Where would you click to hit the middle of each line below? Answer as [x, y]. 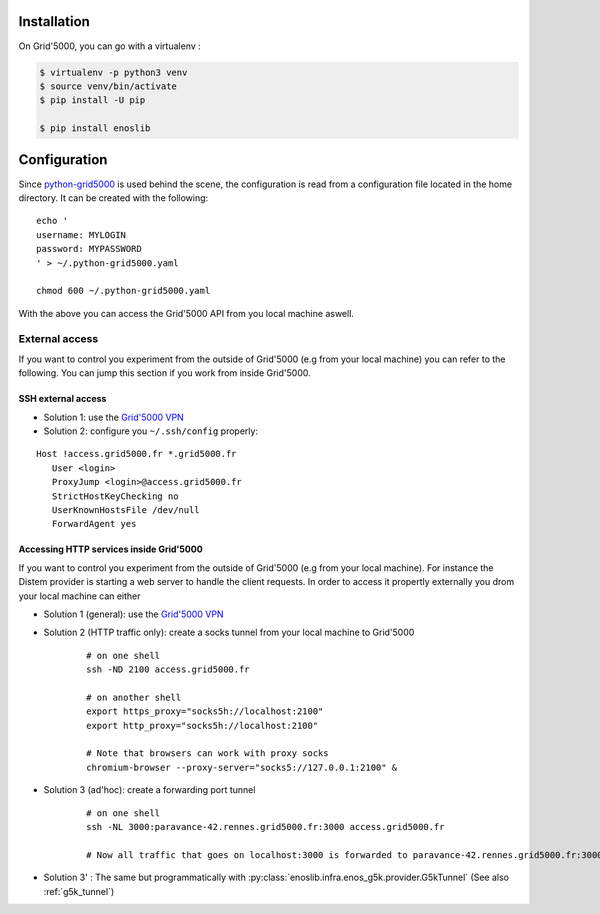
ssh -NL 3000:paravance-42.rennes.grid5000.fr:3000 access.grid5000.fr [265, 826]
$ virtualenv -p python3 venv [113, 72]
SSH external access [62, 399]
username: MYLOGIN [81, 234]
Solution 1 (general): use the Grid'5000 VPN [133, 614]
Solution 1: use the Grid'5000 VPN [113, 417]
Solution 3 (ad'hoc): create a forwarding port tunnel [149, 790]
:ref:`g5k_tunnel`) [79, 891]
